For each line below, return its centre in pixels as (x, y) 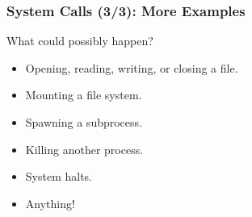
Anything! (50, 203)
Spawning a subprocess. (84, 122)
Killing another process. (84, 149)
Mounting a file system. (84, 95)
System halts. (59, 176)
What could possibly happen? (80, 41)
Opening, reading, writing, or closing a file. (132, 67)
